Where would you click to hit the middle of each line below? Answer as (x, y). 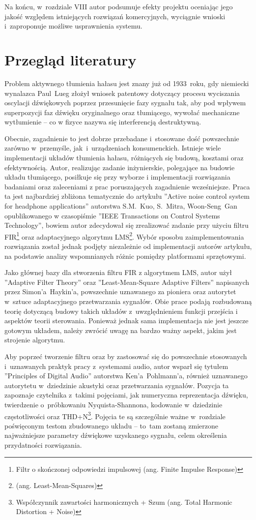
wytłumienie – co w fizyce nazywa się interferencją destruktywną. (103, 122)
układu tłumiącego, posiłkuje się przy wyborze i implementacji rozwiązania (117, 177)
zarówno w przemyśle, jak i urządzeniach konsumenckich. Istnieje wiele (113, 148)
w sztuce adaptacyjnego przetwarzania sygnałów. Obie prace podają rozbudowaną (128, 301)
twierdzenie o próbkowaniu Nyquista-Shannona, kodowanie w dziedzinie (114, 404)
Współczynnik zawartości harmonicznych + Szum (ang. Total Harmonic (124, 502)
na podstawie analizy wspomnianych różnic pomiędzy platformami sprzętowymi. (125, 256)
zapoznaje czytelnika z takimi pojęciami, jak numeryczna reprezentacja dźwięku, (126, 395)
